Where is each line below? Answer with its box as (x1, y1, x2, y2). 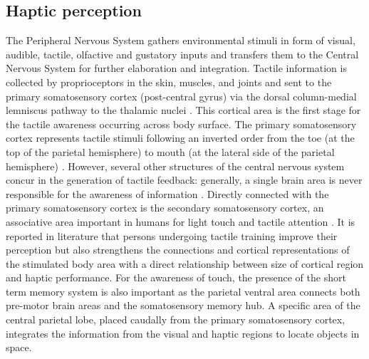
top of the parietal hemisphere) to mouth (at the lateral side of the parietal (6, 144, 335, 159)
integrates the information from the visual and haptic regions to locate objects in (6, 326, 360, 340)
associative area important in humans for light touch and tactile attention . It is (6, 214, 355, 229)
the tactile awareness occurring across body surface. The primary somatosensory (6, 116, 357, 131)
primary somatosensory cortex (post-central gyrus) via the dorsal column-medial (6, 88, 357, 103)
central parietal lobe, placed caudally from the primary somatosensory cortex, (6, 312, 345, 327)
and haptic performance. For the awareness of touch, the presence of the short (6, 270, 346, 285)
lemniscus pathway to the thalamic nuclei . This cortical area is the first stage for (6, 103, 361, 118)
